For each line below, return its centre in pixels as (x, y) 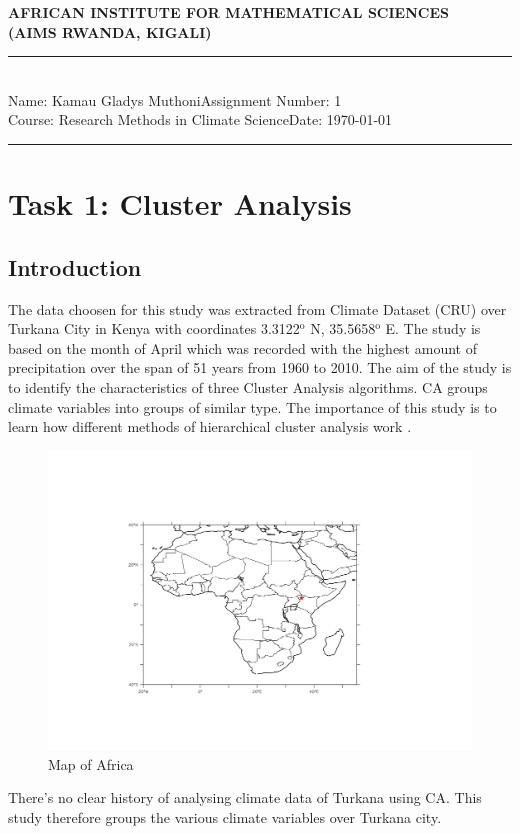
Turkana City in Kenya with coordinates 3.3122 (154, 328)
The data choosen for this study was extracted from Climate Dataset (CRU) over (257, 308)
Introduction (75, 266)
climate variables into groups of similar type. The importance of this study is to (252, 406)
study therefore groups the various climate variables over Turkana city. (225, 816)
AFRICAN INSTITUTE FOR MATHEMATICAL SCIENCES (228, 12)
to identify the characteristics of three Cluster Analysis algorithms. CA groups (248, 386)
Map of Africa (91, 763)
